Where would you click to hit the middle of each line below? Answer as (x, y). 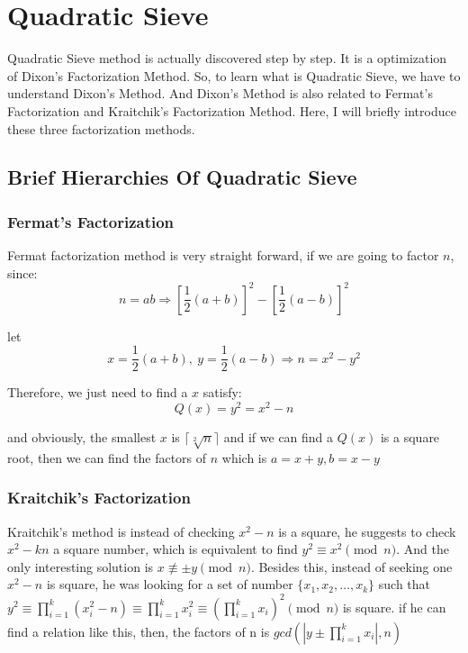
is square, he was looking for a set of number (170, 584)
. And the (423, 549)
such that (405, 584)
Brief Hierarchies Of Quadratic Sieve (182, 177)
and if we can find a (279, 437)
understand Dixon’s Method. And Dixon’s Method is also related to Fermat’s (220, 93)
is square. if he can (394, 607)
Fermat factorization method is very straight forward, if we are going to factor (223, 255)
